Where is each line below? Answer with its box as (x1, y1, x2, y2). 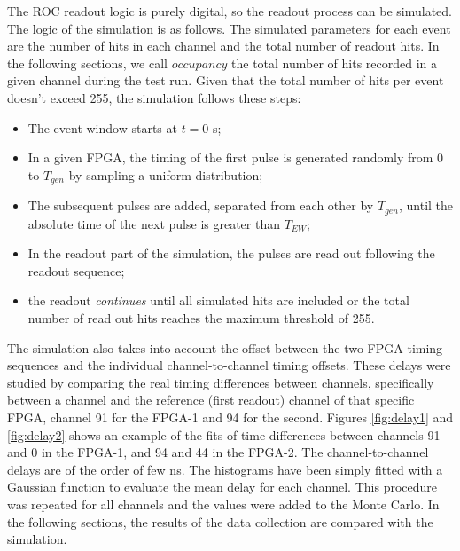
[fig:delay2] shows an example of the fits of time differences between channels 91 (7, 425, 441, 444)
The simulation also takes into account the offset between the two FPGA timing (7, 338, 443, 357)
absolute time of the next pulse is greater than (27, 214, 280, 232)
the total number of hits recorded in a (231, 53, 438, 72)
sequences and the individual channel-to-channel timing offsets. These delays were (7, 356, 451, 374)
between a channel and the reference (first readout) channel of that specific (7, 390, 415, 409)
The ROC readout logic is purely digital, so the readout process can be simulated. (7, 2, 452, 20)
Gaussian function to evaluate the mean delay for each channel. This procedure (7, 477, 437, 496)
